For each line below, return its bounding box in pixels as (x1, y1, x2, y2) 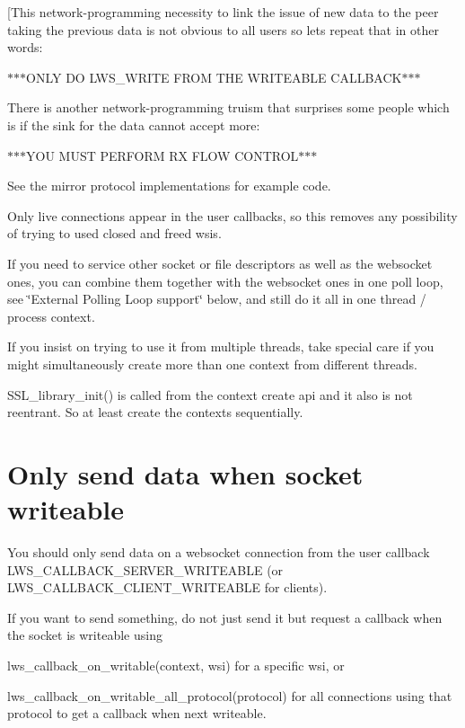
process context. (7, 306, 95, 325)
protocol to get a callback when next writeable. (7, 704, 267, 723)
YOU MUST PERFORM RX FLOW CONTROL (26, 146, 299, 164)
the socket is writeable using (7, 626, 162, 644)
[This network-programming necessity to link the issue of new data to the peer (7, 3, 439, 21)
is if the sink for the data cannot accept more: (7, 115, 260, 134)
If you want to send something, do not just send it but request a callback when (7, 608, 443, 626)
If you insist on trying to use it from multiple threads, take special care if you (7, 337, 434, 356)
